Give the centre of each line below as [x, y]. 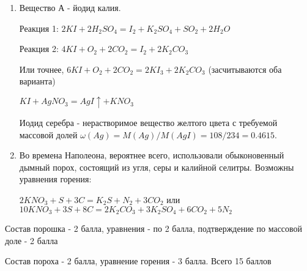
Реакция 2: [39, 49]
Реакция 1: [39, 28]
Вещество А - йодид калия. [70, 7]
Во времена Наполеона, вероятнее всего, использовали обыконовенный [152, 155]
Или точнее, [42, 69]
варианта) [37, 81]
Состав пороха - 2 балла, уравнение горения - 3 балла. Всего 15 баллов [138, 261]
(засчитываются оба [245, 69]
